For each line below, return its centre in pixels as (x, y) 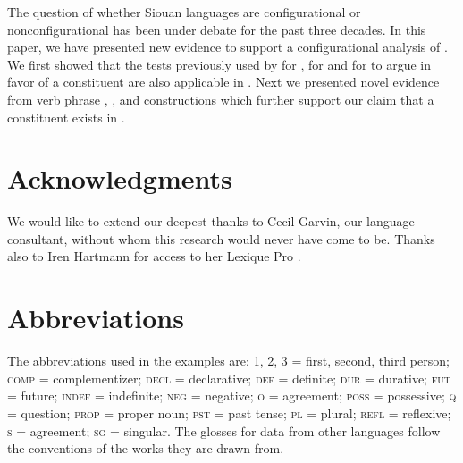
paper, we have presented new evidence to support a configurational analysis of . (227, 47)
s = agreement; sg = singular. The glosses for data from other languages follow (224, 430)
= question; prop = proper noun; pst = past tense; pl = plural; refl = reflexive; (229, 412)
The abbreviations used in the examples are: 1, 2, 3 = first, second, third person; (228, 361)
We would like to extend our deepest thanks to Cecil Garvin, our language (211, 221)
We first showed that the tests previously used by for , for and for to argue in (219, 64)
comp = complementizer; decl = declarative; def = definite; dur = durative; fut (229, 378)
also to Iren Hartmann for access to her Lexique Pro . (154, 256)
